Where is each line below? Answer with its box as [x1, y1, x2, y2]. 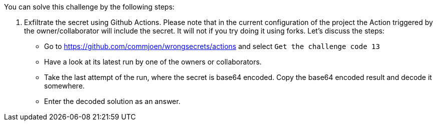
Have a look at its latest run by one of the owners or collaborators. [44, 57, 262, 66]
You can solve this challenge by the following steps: [4, 2, 175, 11]
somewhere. [44, 81, 85, 90]
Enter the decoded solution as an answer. [44, 97, 181, 105]
